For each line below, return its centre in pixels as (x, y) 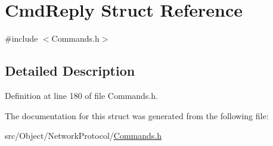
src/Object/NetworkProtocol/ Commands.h (83, 136)
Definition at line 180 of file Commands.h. (81, 95)
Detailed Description (70, 71)
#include (21, 38)
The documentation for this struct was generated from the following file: (137, 115)
